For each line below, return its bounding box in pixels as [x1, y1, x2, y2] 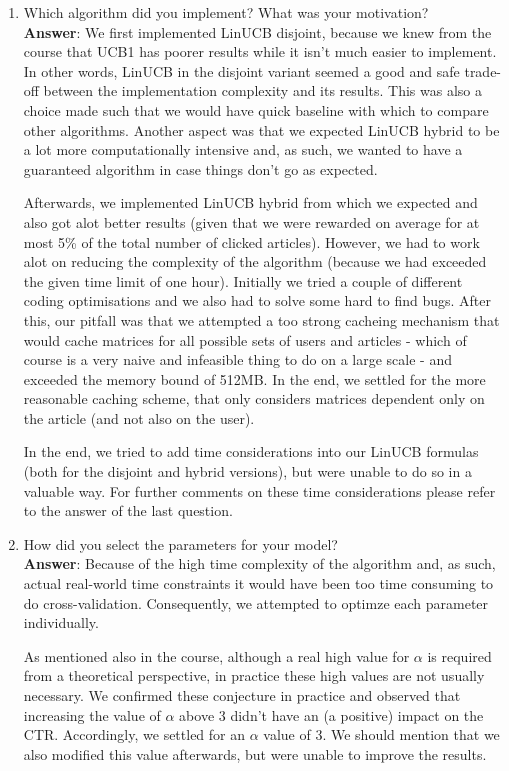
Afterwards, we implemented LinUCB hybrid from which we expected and [23, 192, 478, 213]
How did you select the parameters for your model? [23, 533, 338, 554]
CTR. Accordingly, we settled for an [23, 724, 246, 745]
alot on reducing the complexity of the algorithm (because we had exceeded [23, 251, 487, 272]
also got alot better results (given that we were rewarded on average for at [23, 211, 480, 232]
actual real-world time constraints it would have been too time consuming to [23, 573, 494, 594]
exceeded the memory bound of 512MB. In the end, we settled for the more [23, 368, 486, 389]
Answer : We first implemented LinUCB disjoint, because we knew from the [23, 21, 492, 42]
